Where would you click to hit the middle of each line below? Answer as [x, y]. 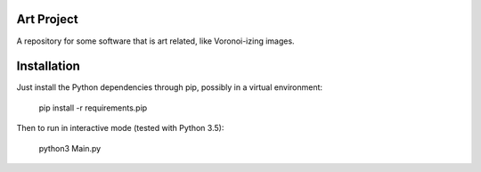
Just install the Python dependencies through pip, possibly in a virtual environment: [170, 87]
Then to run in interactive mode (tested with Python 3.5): [120, 128]
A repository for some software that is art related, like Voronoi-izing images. [155, 41]
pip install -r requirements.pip [93, 108]
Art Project [48, 19]
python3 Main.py [70, 148]
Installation [48, 66]
